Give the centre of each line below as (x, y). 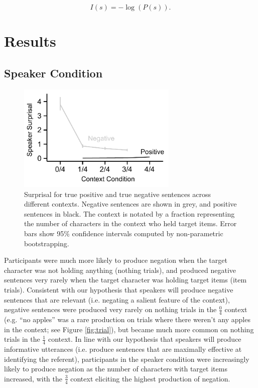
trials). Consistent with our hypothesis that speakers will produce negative (119, 289)
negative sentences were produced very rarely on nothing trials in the (110, 309)
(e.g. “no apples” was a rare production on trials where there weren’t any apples (127, 319)
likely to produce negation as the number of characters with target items (116, 369)
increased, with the (33, 378)
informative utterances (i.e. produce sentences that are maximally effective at (123, 349)
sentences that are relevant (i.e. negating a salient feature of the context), (117, 299)
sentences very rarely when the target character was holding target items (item (125, 280)
